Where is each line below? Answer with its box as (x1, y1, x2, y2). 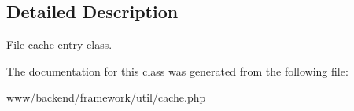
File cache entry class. (6, 36, 112, 53)
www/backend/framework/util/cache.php (6, 89, 206, 105)
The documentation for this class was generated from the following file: (6, 62, 348, 79)
